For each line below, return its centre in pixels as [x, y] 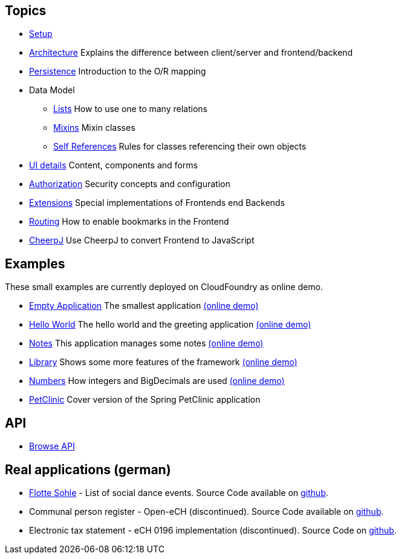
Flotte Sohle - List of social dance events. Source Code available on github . [179, 492]
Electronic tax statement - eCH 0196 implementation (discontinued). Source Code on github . [213, 530]
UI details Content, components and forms [113, 165]
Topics [26, 11]
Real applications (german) [88, 469]
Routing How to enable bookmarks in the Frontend [129, 222]
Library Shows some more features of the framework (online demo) [163, 362]
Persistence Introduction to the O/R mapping [118, 71]
